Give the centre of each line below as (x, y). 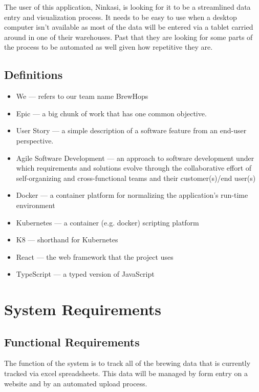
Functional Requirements (72, 342)
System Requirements (83, 309)
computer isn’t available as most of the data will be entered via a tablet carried (129, 27)
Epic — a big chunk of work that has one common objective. (111, 113)
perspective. (35, 140)
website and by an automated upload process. (76, 383)
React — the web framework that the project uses (95, 256)
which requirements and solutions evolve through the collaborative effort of (134, 168)
